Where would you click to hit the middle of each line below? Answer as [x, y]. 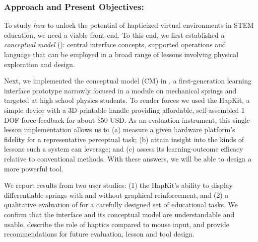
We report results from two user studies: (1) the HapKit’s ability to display [118, 185]
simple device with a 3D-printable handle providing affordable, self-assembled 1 [125, 110]
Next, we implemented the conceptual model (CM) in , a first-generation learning [128, 81]
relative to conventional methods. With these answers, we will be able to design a [128, 158]
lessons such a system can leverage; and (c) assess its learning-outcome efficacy [124, 149]
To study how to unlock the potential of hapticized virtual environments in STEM [129, 25]
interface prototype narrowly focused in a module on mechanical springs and [120, 90]
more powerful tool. [34, 168]
